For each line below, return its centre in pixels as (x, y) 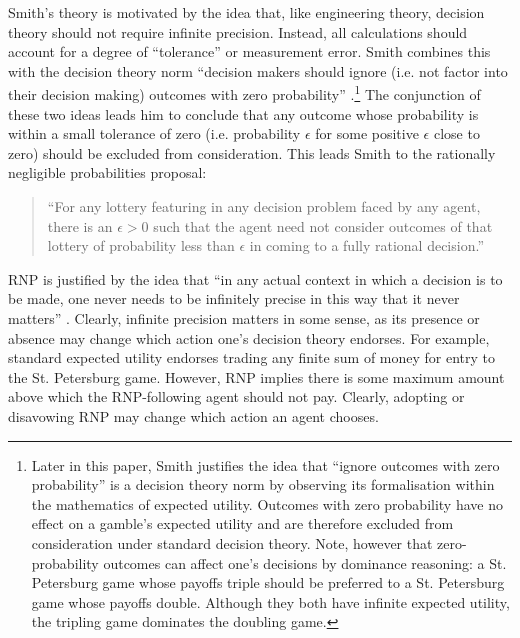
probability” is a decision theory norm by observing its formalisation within (263, 484)
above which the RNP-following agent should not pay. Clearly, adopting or (236, 396)
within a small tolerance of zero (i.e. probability (154, 133)
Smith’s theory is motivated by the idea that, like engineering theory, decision (246, 12)
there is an (80, 225)
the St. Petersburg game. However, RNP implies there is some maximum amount (256, 376)
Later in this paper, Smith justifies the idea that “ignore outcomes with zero (265, 464)
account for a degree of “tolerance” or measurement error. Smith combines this (249, 51)
